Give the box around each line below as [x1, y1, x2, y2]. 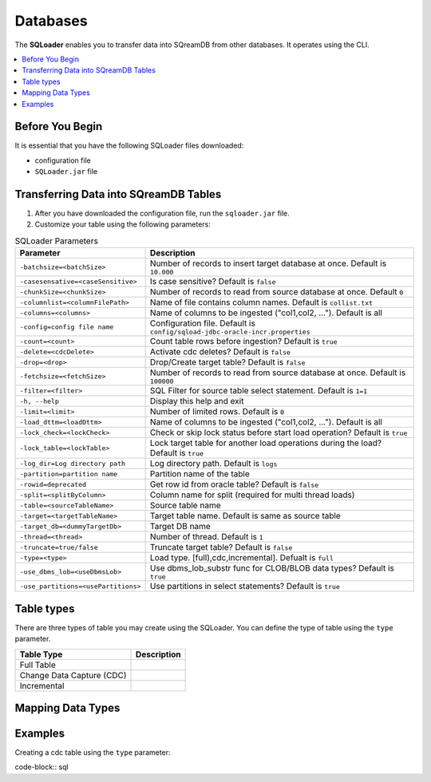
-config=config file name [19, 323, 114, 331]
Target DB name [149, 521, 211, 532]
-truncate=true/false [19, 543, 99, 551]
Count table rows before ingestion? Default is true [149, 336, 338, 347]
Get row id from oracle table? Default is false [149, 479, 319, 490]
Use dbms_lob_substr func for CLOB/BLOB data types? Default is [149, 563, 394, 574]
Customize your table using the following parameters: [34, 219, 212, 229]
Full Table [19, 659, 56, 670]
